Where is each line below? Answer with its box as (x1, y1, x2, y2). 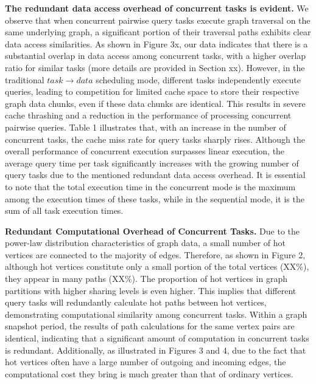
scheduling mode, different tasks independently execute (96, 73, 301, 86)
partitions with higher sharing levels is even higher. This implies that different (5, 284, 297, 297)
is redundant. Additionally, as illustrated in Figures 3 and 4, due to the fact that (5, 343, 306, 356)
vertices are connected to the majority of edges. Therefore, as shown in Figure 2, (5, 248, 306, 261)
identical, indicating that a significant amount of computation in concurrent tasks (5, 332, 309, 345)
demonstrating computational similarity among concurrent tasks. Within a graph (5, 307, 307, 320)
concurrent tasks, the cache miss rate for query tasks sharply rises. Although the (5, 132, 305, 145)
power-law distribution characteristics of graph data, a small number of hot (5, 236, 286, 249)
